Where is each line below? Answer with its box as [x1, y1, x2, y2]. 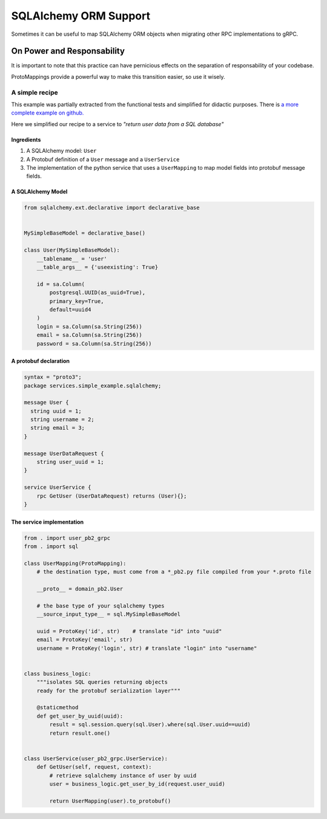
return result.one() [49, 729, 111, 737]
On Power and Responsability [11, 46, 125, 56]
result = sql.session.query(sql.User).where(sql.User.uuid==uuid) [49, 721, 251, 728]
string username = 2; [30, 416, 95, 423]
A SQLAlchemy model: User [26, 147, 97, 155]
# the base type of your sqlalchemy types [36, 602, 165, 609]
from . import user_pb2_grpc [24, 534, 111, 541]
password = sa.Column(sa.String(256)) [36, 340, 152, 347]
